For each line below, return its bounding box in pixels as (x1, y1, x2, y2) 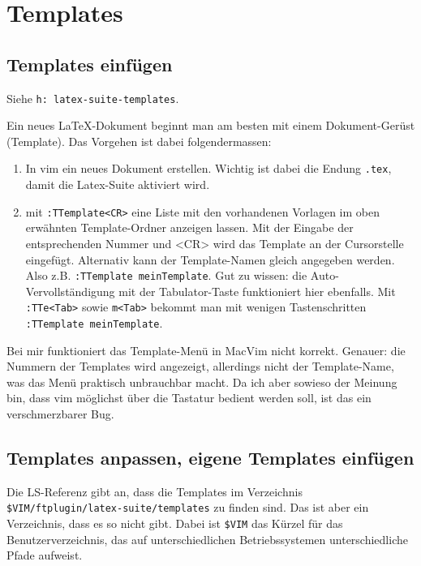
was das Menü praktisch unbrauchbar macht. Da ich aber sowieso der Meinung (6, 373, 397, 390)
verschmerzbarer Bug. (6, 405, 114, 422)
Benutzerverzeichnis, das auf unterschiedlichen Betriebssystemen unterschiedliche (6, 530, 408, 547)
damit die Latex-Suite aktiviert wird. (25, 176, 210, 193)
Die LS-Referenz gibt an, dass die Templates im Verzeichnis (6, 482, 303, 500)
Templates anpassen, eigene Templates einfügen (6, 445, 415, 470)
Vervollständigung (25, 282, 115, 299)
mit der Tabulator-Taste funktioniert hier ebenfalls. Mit (118, 282, 396, 299)
